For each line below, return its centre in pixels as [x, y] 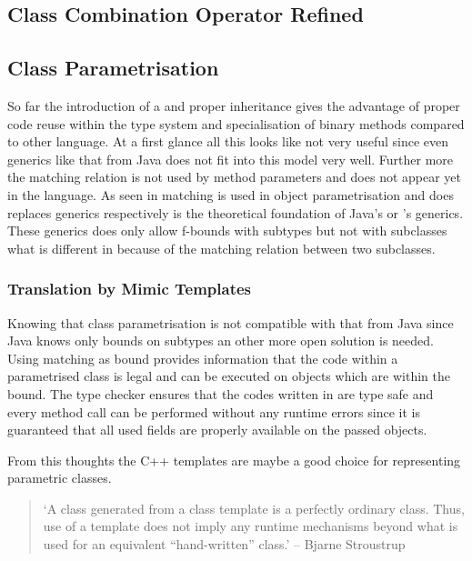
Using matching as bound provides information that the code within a [203, 358]
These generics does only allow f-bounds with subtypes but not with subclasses [227, 230]
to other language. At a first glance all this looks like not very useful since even [228, 141]
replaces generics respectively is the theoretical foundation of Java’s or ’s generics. [236, 212]
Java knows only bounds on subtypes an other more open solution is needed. [221, 341]
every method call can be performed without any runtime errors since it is [214, 411]
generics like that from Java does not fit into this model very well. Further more [231, 159]
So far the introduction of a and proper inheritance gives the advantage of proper [234, 105]
